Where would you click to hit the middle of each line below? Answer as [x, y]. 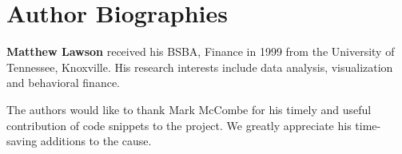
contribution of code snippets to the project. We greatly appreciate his [179, 125]
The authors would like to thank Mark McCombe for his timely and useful [189, 109]
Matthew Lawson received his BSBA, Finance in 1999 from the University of [201, 51]
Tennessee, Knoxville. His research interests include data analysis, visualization [200, 67]
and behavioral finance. [64, 83]
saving [22, 141]
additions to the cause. [96, 141]
